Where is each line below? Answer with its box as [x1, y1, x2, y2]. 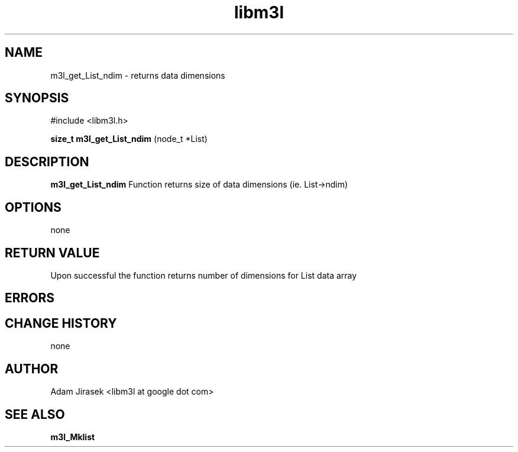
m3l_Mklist [50, 431, 95, 442]
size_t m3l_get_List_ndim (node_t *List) [50, 134, 208, 144]
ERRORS [5, 290, 55, 306]
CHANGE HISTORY [5, 315, 117, 331]
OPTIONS [5, 199, 61, 215]
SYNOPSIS [5, 91, 69, 106]
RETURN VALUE [5, 245, 100, 260]
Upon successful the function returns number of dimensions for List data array [50, 270, 357, 280]
